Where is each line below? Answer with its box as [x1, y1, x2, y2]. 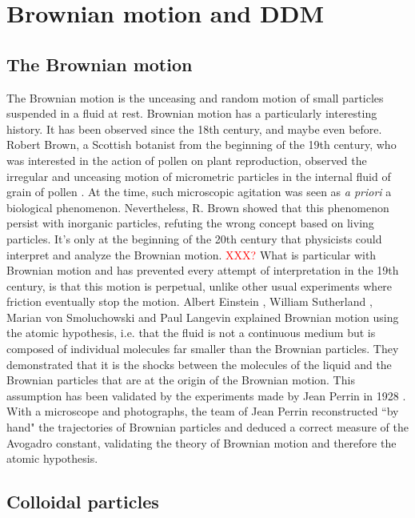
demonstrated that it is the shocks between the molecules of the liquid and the [6, 355, 392, 372]
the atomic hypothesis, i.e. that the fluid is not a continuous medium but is [6, 324, 376, 341]
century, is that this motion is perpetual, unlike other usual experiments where [6, 277, 393, 294]
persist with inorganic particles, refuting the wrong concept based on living [6, 215, 374, 231]
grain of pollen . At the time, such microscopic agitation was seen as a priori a [6, 183, 392, 200]
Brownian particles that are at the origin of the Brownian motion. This [6, 371, 355, 388]
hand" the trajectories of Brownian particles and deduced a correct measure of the [6, 419, 409, 436]
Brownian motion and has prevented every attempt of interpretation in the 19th [6, 262, 399, 279]
